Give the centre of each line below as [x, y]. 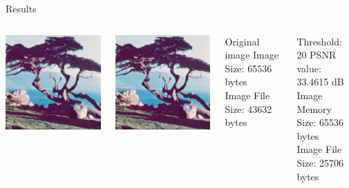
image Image [252, 55]
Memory [314, 108]
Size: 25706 [320, 162]
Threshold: [319, 41]
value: [309, 68]
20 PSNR [317, 55]
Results [21, 8]
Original [242, 41]
